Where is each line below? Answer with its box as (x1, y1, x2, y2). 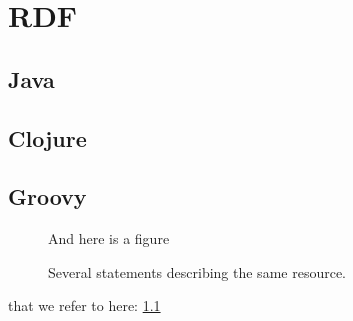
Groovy (8, 181, 87, 212)
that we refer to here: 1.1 (8, 295, 161, 316)
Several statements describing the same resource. (48, 261, 346, 282)
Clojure (8, 122, 87, 153)
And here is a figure (48, 228, 170, 249)
